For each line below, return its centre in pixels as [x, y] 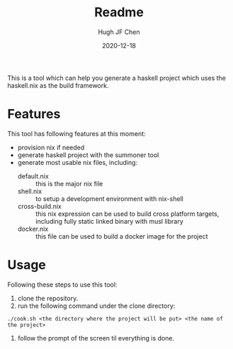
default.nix [33, 176]
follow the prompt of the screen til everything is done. [96, 338]
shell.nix [30, 191]
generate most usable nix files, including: [78, 162]
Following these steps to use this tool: [62, 285]
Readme [119, 12]
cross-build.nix [39, 206]
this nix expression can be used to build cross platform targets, [127, 214]
